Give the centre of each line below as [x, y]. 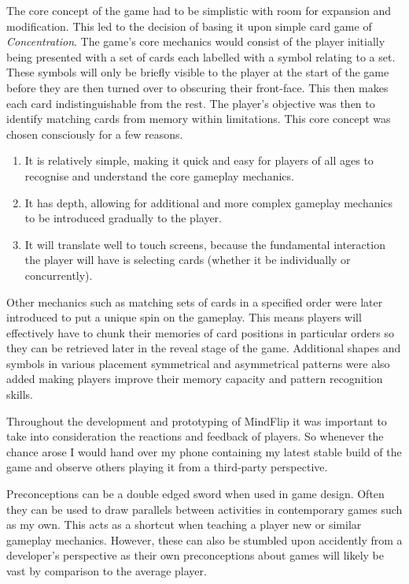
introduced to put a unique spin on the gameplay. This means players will [184, 317]
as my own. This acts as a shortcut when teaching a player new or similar [184, 524]
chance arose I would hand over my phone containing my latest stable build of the [204, 451]
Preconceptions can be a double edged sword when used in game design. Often [195, 494]
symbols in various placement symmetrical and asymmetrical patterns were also [198, 363]
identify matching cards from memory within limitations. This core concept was [199, 119]
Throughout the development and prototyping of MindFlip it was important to [197, 420]
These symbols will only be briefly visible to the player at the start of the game [198, 72]
